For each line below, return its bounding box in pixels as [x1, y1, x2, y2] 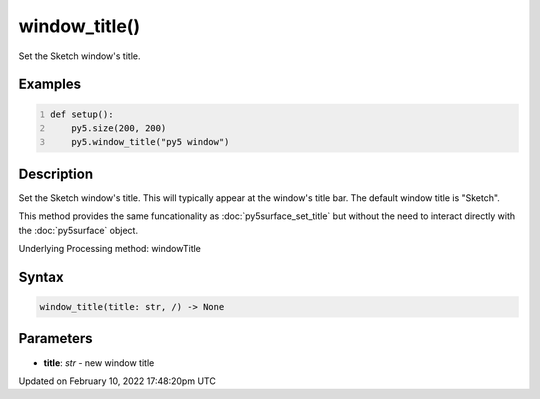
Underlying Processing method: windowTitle [18, 243, 202, 254]
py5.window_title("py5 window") [71, 136, 230, 148]
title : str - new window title [43, 356, 155, 369]
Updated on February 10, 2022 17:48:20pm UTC [18, 375, 217, 387]
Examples [18, 76, 82, 93]
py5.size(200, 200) [71, 122, 167, 134]
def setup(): [50, 108, 114, 120]
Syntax [18, 268, 64, 285]
